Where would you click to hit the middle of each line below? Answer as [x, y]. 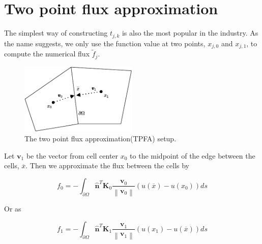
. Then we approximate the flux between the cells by [108, 165]
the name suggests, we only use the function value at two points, [105, 43]
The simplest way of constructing [56, 33]
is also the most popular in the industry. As [190, 33]
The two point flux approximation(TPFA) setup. [100, 139]
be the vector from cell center [72, 155]
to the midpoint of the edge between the [193, 155]
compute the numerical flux [47, 54]
